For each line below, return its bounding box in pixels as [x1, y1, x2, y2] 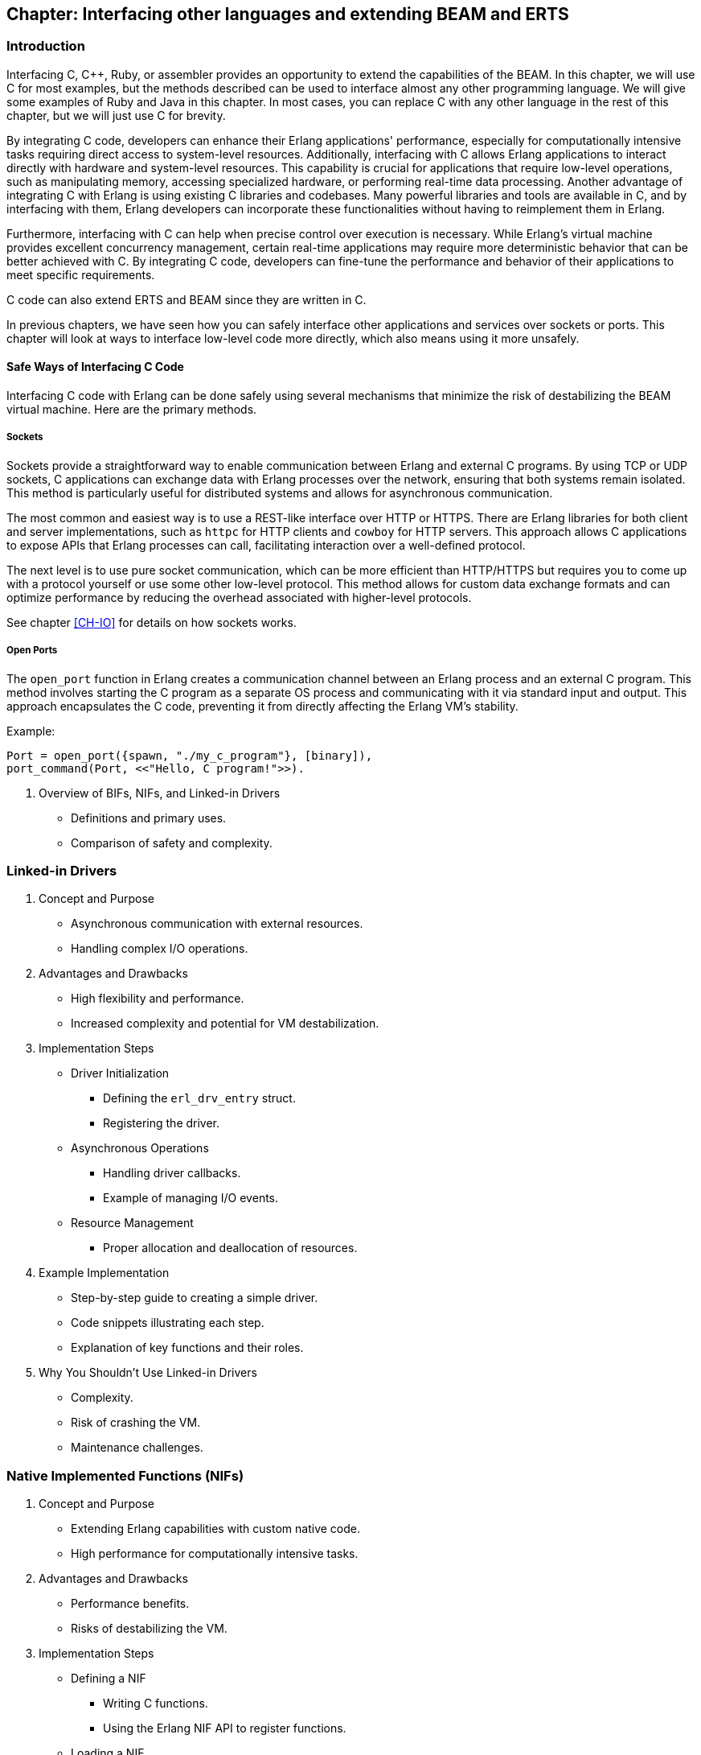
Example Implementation [39, 1266, 170, 1280]
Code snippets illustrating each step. [71, 1316, 264, 1330]
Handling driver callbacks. [103, 1166, 241, 1180]
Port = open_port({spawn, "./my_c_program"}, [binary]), [6, 748, 373, 762]
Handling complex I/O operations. [71, 941, 248, 956]
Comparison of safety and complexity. [71, 835, 273, 850]
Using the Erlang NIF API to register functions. [103, 1721, 346, 1736]
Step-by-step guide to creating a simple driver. [71, 1291, 318, 1305]
